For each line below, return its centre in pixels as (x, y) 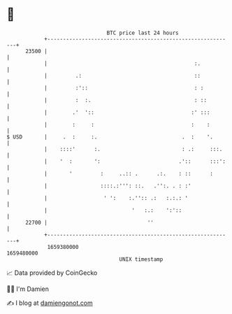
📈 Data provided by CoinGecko (52, 273)
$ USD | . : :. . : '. (110, 137)
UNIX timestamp (141, 259)
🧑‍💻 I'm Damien (28, 289)
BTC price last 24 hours (143, 33)
